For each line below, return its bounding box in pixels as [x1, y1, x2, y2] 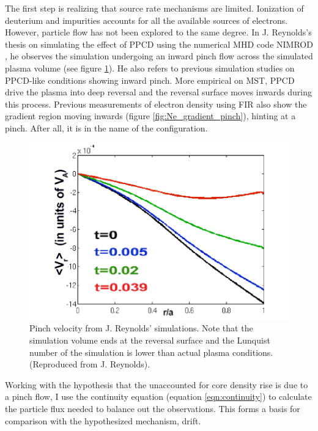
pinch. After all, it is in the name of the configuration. [5, 121, 208, 134]
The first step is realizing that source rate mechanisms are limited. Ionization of [5, 2, 304, 14]
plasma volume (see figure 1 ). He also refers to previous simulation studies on [5, 61, 295, 74]
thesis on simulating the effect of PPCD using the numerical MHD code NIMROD [5, 37, 313, 50]
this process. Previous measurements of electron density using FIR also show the [5, 97, 307, 110]
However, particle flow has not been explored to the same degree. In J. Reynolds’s [5, 26, 312, 39]
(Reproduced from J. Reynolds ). [29, 358, 150, 370]
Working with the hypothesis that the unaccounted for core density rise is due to [5, 378, 308, 391]
